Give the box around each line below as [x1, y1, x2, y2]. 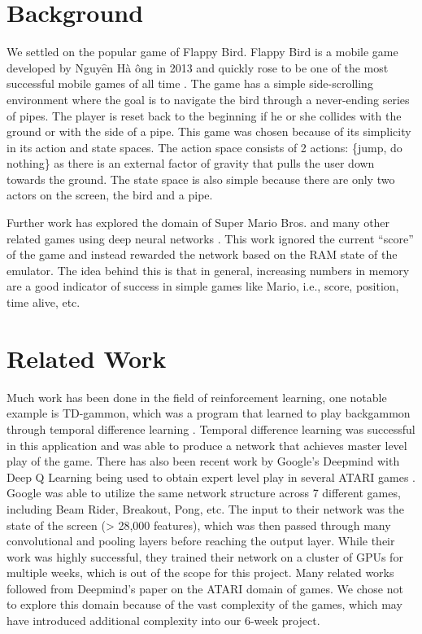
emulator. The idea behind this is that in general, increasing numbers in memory [7, 261, 410, 278]
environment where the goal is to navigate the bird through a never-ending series [7, 90, 410, 107]
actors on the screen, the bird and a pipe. [7, 186, 213, 203]
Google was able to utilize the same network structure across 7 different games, [7, 484, 401, 501]
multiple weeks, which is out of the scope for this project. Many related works [7, 564, 394, 581]
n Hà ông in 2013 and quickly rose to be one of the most [107, 59, 389, 76]
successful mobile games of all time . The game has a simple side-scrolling [7, 75, 373, 92]
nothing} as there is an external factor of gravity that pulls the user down [7, 155, 375, 172]
